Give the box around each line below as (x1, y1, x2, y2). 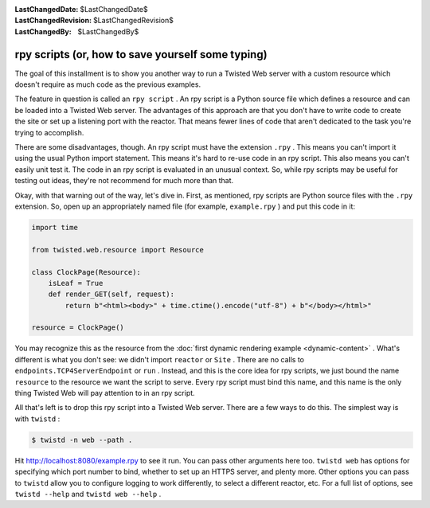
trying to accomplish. (14, 127, 84, 137)
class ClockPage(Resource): (31, 268, 141, 276)
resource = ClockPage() (31, 323, 125, 332)
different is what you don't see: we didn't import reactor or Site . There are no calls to (14, 354, 305, 364)
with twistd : (14, 414, 61, 424)
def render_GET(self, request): (48, 290, 175, 299)
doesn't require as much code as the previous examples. (14, 80, 201, 89)
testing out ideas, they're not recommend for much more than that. (14, 176, 234, 186)
